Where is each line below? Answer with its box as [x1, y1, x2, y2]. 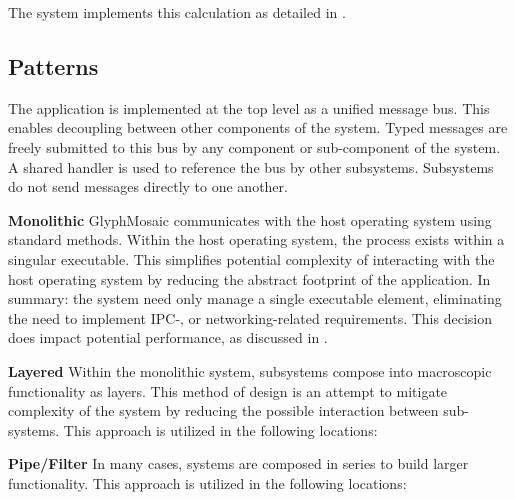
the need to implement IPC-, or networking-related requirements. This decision [8, 307, 492, 328]
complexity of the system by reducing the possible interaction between [8, 400, 439, 421]
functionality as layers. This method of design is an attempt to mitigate [8, 380, 448, 401]
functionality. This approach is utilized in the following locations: [8, 472, 407, 493]
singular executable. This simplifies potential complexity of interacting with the [8, 248, 495, 269]
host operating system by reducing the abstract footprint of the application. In [8, 268, 491, 289]
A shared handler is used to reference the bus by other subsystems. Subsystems [8, 156, 494, 177]
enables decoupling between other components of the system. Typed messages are [8, 117, 508, 138]
